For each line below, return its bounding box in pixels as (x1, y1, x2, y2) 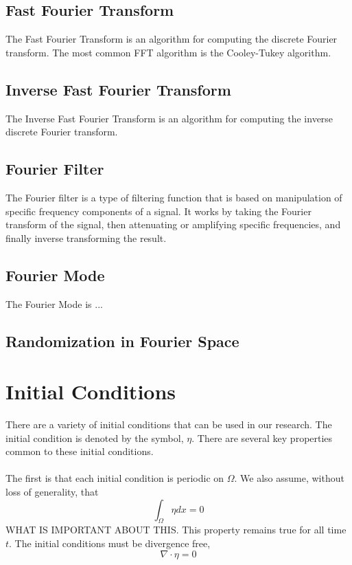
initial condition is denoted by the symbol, (5, 430, 184, 445)
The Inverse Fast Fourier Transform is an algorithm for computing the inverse (5, 111, 333, 125)
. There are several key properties (191, 430, 333, 445)
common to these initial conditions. (5, 444, 154, 458)
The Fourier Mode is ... (5, 296, 103, 311)
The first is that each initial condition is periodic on (5, 471, 224, 485)
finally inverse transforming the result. (5, 230, 167, 245)
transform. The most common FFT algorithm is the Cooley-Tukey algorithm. (5, 45, 331, 59)
